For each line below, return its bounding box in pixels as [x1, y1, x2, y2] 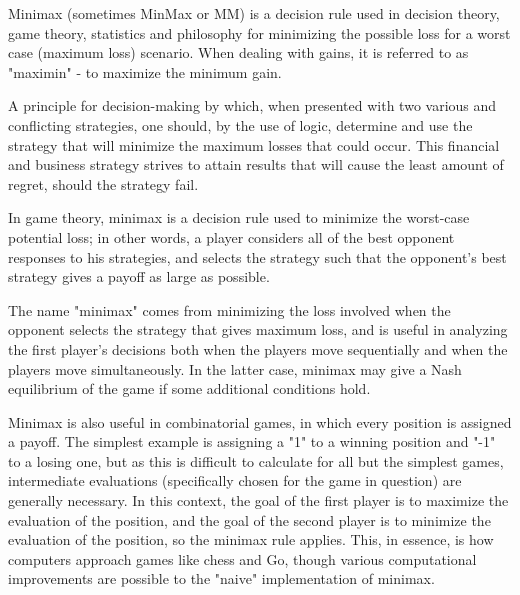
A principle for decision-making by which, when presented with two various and [8, 95, 497, 116]
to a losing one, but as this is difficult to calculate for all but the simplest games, [8, 450, 504, 471]
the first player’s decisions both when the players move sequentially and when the [8, 338, 508, 359]
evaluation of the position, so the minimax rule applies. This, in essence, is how [8, 529, 494, 550]
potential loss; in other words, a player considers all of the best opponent [8, 226, 455, 247]
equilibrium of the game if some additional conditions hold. [8, 378, 371, 399]
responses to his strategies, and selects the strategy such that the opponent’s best [8, 246, 507, 267]
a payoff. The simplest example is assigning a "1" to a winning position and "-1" [8, 431, 496, 452]
